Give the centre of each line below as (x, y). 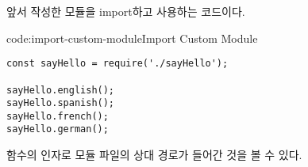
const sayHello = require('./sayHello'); (117, 64)
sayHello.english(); (61, 90)
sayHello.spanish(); (61, 103)
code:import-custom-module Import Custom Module (132, 38)
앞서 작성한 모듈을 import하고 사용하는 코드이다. (126, 11)
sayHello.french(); (58, 116)
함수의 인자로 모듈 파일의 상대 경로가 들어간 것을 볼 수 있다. (154, 155)
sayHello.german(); (58, 129)
